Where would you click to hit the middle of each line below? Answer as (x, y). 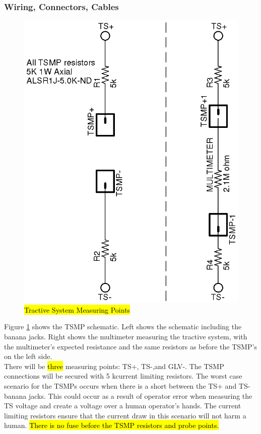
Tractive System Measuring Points (77, 309)
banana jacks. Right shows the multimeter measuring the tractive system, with (126, 337)
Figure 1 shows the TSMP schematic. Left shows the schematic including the (123, 327)
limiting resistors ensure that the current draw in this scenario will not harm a (125, 415)
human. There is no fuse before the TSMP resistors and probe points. (112, 425)
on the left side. (28, 356)
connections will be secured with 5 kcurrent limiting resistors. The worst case (123, 376)
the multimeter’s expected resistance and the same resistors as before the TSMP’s (130, 346)
